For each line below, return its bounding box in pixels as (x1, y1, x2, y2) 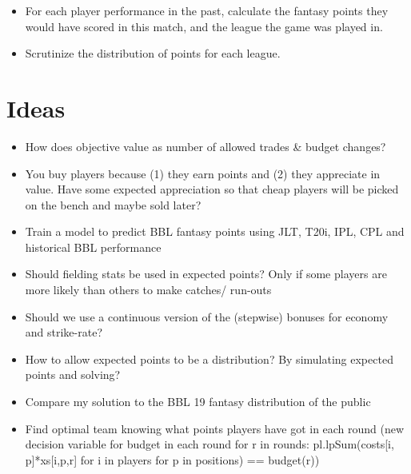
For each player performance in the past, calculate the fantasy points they (25, 2, 389, 18)
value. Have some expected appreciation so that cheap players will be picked (25, 181, 399, 197)
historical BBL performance (25, 238, 162, 255)
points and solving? (25, 366, 121, 383)
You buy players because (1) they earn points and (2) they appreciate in (25, 165, 381, 181)
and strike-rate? (25, 324, 103, 341)
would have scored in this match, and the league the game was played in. (25, 18, 383, 34)
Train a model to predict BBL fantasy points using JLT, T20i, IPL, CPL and (25, 223, 405, 240)
